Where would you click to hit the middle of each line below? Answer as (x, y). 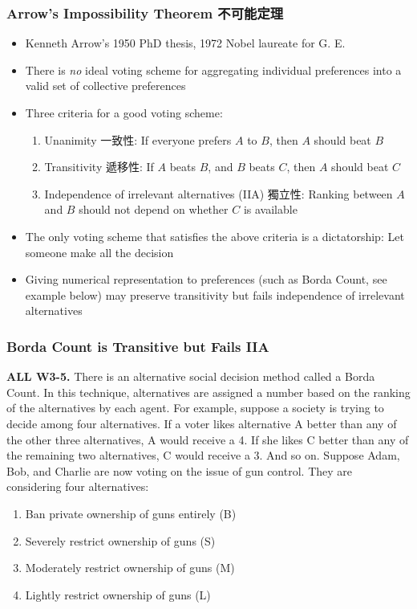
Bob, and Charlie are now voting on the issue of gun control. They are (180, 470)
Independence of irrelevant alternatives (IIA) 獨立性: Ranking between (219, 193)
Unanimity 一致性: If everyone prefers (138, 139)
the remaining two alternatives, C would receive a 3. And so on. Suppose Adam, (203, 455)
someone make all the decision (99, 252)
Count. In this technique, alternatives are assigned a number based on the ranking (208, 392)
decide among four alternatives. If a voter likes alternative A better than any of (202, 423)
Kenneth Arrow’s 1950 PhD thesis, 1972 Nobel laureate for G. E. (185, 43)
